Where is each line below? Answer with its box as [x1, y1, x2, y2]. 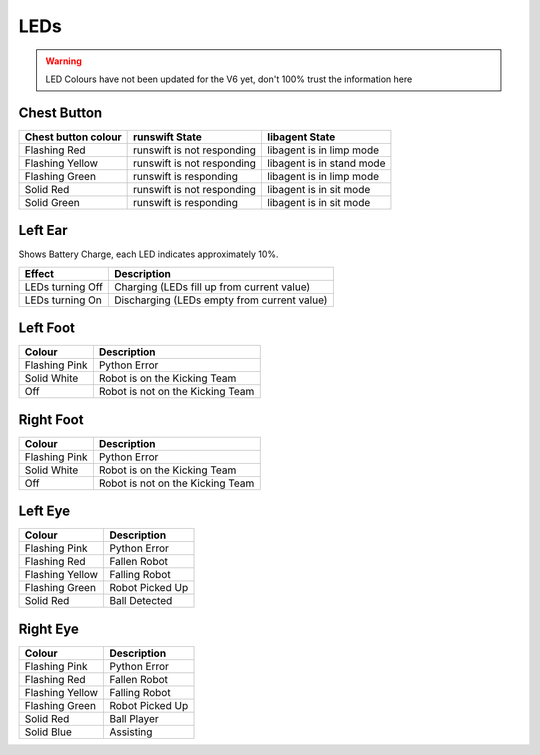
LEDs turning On [24, 293, 102, 307]
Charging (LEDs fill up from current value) [113, 280, 311, 294]
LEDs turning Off [24, 280, 104, 294]
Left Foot [18, 320, 75, 337]
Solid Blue [24, 725, 72, 739]
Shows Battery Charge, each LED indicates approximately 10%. [18, 248, 279, 260]
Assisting [109, 725, 153, 739]
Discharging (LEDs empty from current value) [113, 293, 328, 307]
